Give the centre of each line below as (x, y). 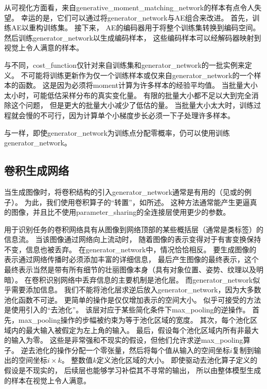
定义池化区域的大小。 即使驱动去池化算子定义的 (177, 360)
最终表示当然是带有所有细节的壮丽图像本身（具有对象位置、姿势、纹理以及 (130, 270)
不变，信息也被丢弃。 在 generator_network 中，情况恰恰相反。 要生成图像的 (130, 249)
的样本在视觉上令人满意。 (47, 380)
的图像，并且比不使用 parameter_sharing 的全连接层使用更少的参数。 (117, 212)
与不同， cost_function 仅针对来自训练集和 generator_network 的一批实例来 (124, 64)
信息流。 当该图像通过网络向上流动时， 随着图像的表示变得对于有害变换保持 (133, 239)
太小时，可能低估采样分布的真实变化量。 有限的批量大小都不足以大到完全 (128, 95)
